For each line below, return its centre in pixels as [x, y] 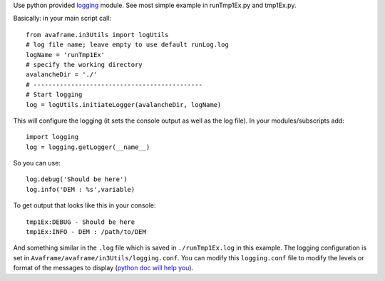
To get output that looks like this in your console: [84, 205]
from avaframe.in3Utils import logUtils [97, 35]
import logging [52, 137]
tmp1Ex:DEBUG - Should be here [81, 222]
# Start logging [54, 95]
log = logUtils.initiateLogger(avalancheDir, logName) [124, 104]
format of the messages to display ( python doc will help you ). [103, 268]
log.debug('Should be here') [77, 179]
